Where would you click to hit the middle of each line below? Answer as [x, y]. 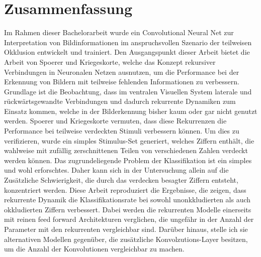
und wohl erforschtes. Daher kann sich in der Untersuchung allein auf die [116, 170]
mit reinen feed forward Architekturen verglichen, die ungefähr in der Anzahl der [129, 219]
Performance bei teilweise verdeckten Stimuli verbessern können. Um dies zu [122, 131]
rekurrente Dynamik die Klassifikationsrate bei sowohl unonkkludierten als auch [127, 200]
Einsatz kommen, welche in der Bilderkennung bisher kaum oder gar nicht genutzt [131, 111]
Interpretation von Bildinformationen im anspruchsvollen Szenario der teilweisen [128, 42]
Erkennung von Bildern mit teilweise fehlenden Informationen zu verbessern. [122, 82]
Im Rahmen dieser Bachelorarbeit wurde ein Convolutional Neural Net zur [119, 32]
